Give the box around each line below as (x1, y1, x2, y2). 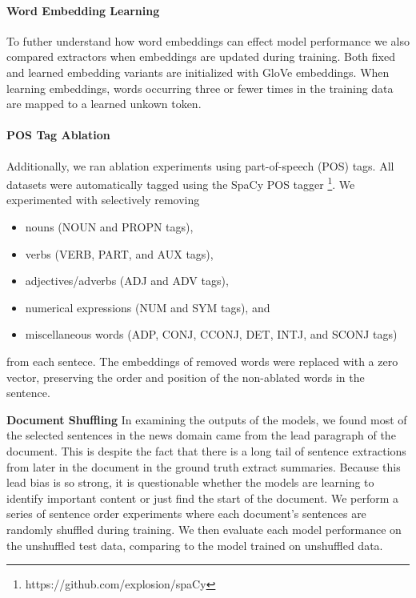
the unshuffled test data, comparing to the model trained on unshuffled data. (6, 536, 383, 553)
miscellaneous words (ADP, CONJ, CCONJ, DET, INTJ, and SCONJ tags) (25, 326, 398, 343)
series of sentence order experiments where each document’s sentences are (6, 505, 366, 522)
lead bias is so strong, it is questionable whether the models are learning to (6, 474, 374, 491)
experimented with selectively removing (6, 191, 200, 208)
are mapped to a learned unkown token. (6, 95, 202, 112)
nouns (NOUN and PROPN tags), (25, 219, 194, 235)
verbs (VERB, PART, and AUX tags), (25, 245, 214, 262)
